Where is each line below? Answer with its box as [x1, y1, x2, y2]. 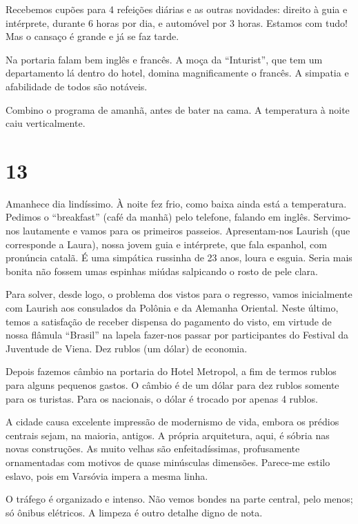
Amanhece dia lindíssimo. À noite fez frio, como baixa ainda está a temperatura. [6, 196, 347, 210]
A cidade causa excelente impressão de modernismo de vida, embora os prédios [6, 414, 339, 429]
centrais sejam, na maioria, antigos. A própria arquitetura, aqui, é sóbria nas [6, 427, 330, 442]
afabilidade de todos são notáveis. [6, 79, 148, 93]
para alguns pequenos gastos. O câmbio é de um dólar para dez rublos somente [6, 378, 339, 392]
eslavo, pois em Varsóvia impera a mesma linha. [6, 468, 208, 483]
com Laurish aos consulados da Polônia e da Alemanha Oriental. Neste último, [6, 301, 339, 315]
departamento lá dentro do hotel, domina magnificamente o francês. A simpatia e [6, 65, 349, 80]
